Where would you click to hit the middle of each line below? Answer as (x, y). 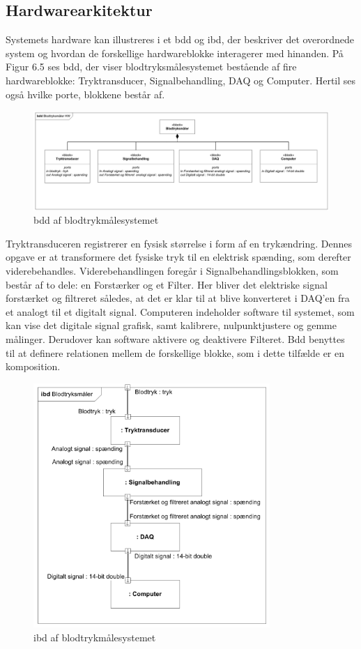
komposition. (33, 366)
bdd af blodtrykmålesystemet (96, 220)
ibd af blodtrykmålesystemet (95, 637)
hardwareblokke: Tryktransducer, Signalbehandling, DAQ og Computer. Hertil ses (181, 80)
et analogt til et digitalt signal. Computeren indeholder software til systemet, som (180, 311)
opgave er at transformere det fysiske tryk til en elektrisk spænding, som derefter (178, 257)
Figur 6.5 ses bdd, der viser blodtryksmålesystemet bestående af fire (151, 67)
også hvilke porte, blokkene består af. (85, 94)
